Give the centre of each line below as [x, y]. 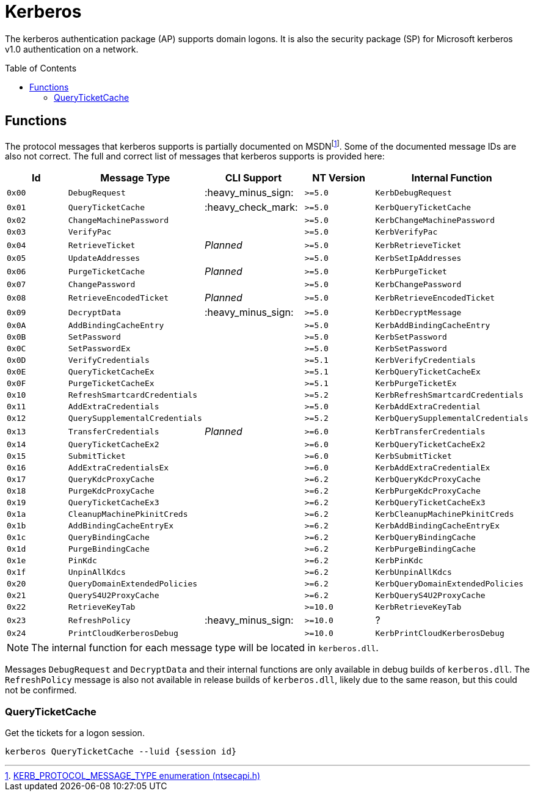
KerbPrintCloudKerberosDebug [440, 634]
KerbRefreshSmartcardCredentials [449, 395]
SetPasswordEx [99, 349]
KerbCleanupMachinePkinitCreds [445, 514]
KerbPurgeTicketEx [416, 384]
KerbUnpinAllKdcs [413, 572]
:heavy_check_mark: [251, 207]
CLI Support [253, 178]
